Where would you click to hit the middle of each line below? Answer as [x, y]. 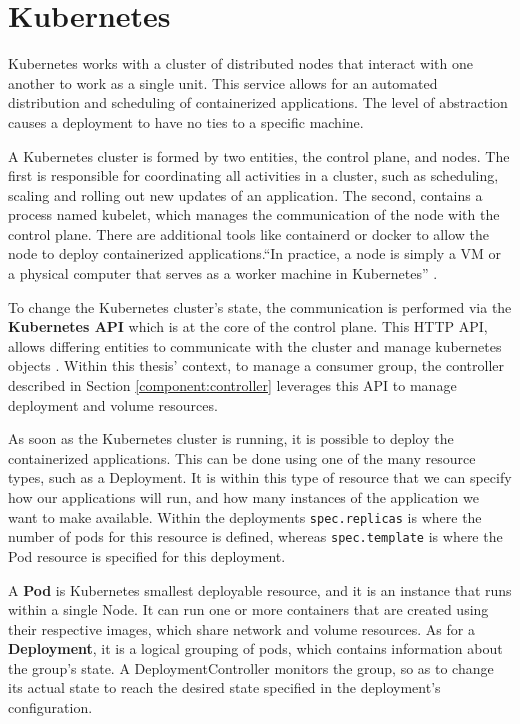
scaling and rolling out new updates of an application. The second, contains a [245, 194]
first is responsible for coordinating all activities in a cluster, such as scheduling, [253, 175]
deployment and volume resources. [113, 404]
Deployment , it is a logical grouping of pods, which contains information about [255, 648]
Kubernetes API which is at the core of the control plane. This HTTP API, [248, 326]
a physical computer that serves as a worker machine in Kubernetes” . [223, 273]
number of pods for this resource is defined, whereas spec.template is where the [255, 536]
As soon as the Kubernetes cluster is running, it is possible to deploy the [231, 438]
